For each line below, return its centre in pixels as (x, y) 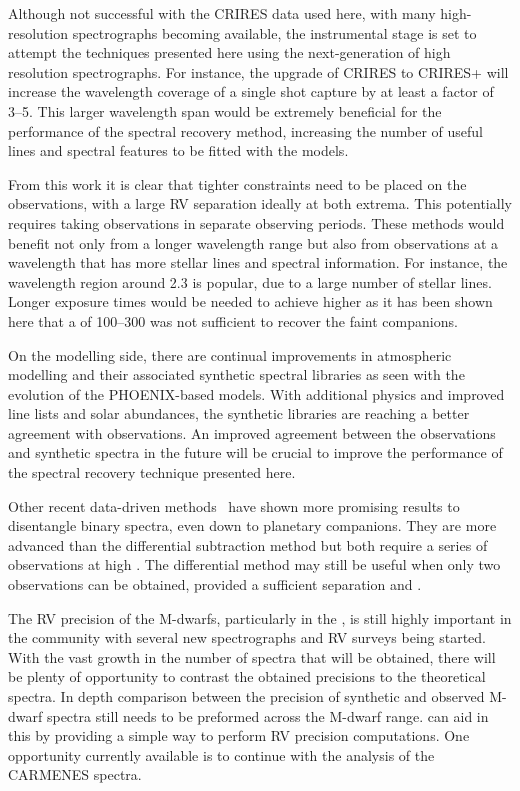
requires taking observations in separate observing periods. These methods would (256, 222)
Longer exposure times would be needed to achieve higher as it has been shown (250, 301)
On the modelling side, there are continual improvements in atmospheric (230, 354)
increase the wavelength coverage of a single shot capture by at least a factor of (251, 91)
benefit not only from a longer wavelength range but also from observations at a (253, 242)
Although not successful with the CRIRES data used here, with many (222, 13)
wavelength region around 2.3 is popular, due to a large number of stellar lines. (250, 281)
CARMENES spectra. (75, 774)
